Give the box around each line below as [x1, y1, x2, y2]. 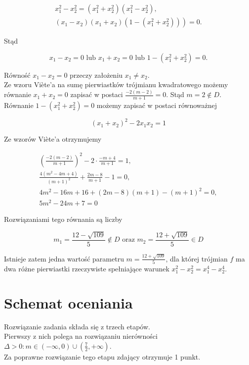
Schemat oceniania [4, 292, 133, 313]
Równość [4, 69, 31, 80]
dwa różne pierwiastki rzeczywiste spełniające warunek [4, 263, 169, 273]
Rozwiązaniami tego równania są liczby [4, 214, 123, 224]
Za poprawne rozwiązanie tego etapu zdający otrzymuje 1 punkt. [4, 351, 201, 362]
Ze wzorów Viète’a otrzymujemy [4, 134, 102, 144]
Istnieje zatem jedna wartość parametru [4, 253, 124, 263]
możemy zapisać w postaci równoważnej [96, 100, 217, 110]
